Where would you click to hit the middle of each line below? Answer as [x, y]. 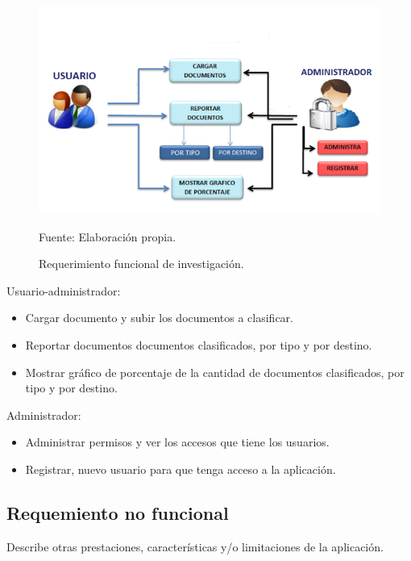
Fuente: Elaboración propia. [108, 236]
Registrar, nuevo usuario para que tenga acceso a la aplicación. [181, 469]
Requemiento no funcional [118, 513]
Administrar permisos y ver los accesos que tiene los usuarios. [177, 442]
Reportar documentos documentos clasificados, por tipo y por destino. [199, 345]
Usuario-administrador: [64, 290]
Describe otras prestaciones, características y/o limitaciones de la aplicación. [195, 546]
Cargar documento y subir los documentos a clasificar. [159, 318]
